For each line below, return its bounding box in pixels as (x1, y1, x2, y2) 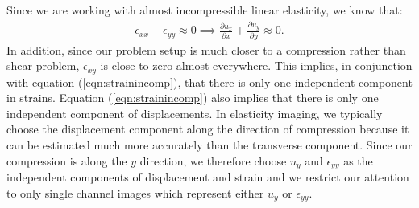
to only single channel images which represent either (6, 184, 264, 201)
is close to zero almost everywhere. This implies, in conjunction (100, 57, 413, 74)
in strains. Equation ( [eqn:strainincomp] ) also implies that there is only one (6, 89, 379, 106)
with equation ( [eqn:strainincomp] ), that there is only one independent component (6, 73, 413, 90)
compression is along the (6, 152, 127, 169)
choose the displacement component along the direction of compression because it (6, 120, 409, 137)
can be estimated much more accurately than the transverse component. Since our (6, 137, 413, 153)
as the (343, 152, 373, 169)
